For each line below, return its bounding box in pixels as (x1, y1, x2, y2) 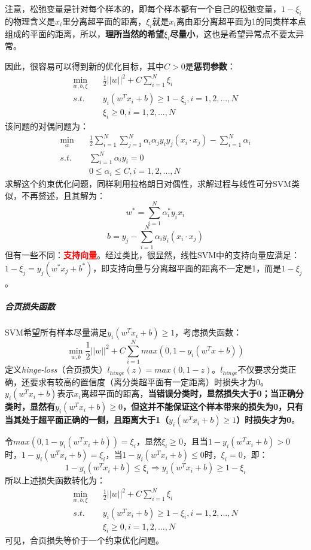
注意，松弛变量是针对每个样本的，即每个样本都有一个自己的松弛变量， (5, 2, 281, 14)
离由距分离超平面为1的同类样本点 (176, 14, 306, 27)
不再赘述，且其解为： (21, 189, 105, 201)
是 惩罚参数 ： (185, 59, 236, 72)
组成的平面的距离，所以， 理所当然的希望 (5, 27, 164, 40)
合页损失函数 (5, 300, 55, 313)
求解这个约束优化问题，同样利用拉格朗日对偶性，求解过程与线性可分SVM (5, 177, 292, 189)
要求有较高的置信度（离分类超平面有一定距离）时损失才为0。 (29, 375, 269, 388)
